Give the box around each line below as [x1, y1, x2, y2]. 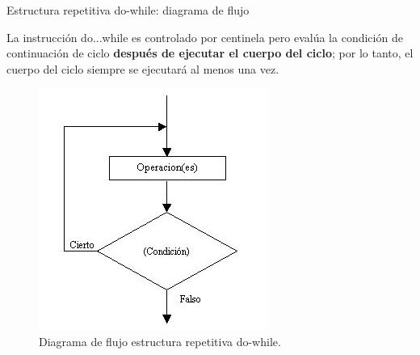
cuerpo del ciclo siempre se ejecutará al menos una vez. [6, 60, 279, 77]
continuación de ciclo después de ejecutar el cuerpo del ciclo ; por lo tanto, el [6, 44, 414, 61]
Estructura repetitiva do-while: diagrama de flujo [6, 2, 250, 18]
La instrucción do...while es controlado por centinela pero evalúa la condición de [6, 28, 403, 45]
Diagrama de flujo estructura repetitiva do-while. [39, 332, 281, 349]
